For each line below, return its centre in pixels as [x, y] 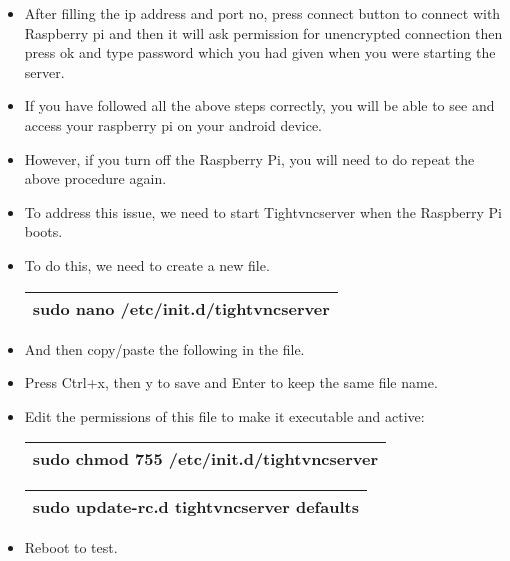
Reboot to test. [71, 547]
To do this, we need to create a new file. [147, 264]
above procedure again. [95, 178]
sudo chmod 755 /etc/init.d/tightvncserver [205, 459]
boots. [43, 231]
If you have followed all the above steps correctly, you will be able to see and [259, 105]
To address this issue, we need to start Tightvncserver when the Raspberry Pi [263, 211]
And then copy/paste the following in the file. [164, 348]
